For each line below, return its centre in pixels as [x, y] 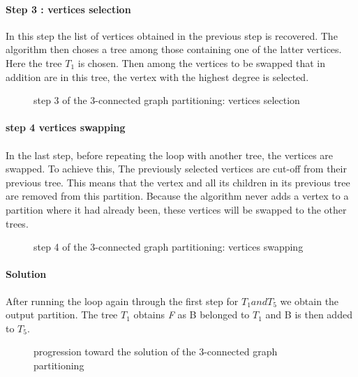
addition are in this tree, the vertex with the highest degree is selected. [157, 76]
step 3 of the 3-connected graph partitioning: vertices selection [167, 100]
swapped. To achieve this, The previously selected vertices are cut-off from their [176, 169]
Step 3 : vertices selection [68, 9]
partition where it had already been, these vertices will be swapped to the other [176, 209]
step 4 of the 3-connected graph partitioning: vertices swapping [169, 247]
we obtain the [309, 301]
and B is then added [309, 315]
